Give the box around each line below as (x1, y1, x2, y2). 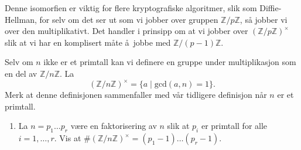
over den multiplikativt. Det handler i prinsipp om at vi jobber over (5, 25, 248, 37)
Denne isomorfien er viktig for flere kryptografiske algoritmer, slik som (5, 2, 257, 13)
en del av (5, 67, 37, 79)
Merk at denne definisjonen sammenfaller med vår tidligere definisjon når (5, 88, 267, 101)
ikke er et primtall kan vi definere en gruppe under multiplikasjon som (43, 56, 296, 68)
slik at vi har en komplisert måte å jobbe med (5, 36, 171, 48)
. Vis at (54, 132, 81, 144)
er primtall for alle (201, 120, 268, 132)
